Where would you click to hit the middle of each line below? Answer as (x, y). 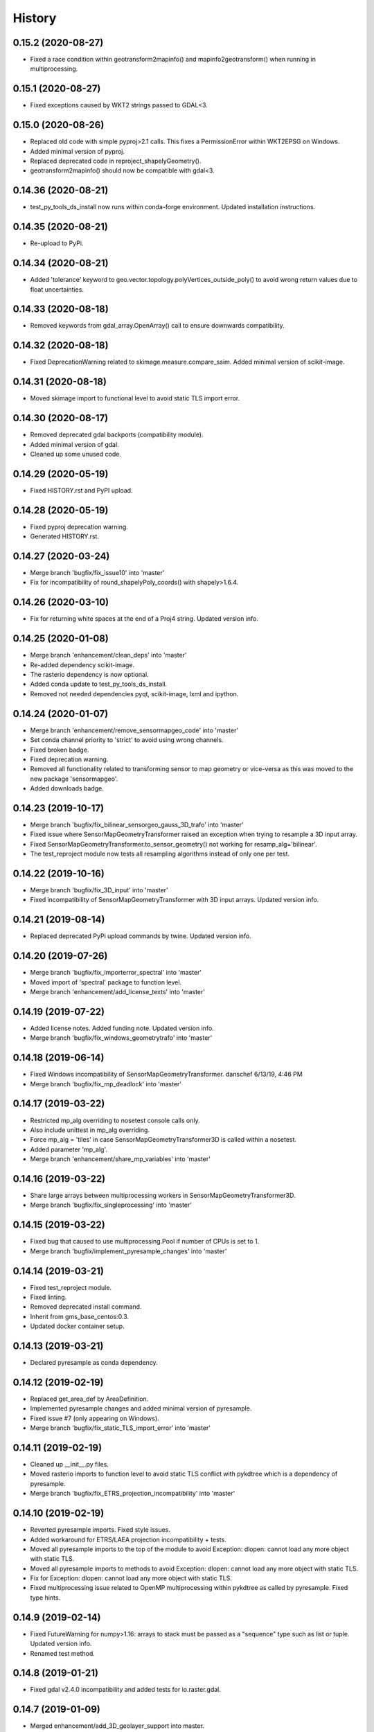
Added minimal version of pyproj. (77, 151)
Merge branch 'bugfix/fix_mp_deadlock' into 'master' (106, 1084)
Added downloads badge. (67, 788)
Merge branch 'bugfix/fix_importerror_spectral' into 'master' (116, 973)
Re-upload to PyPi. (57, 243)
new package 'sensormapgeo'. (74, 779)
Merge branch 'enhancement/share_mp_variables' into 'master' (120, 1159)
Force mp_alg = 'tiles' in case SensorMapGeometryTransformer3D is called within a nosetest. (163, 1140)
